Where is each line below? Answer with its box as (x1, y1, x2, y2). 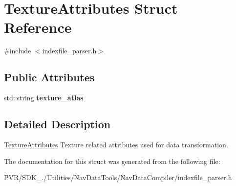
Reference (4, 17, 72, 37)
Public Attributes (4, 70, 95, 85)
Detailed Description (4, 116, 111, 132)
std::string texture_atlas (4, 93, 84, 103)
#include (4, 46, 31, 56)
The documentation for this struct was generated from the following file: (4, 156, 220, 166)
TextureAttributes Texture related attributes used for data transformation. (4, 139, 228, 149)
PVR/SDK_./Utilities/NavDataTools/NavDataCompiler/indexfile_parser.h (4, 172, 232, 183)
